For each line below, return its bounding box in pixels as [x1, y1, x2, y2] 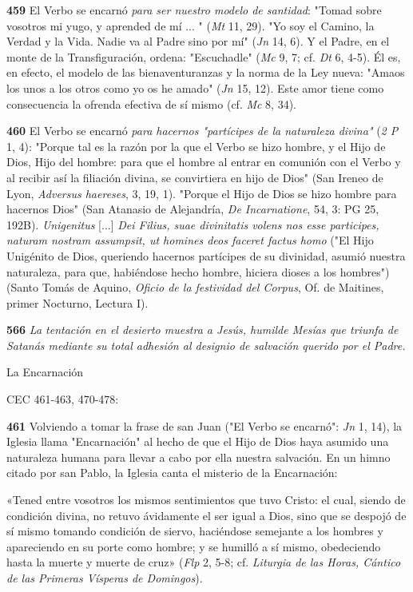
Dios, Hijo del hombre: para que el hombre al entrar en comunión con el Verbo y [6, 153, 401, 170]
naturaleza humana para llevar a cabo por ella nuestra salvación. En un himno [6, 448, 391, 465]
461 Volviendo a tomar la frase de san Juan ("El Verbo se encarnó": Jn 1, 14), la [6, 417, 403, 434]
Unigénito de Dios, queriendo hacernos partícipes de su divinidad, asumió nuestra [6, 247, 406, 264]
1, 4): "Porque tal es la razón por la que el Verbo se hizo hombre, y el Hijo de [6, 137, 386, 154]
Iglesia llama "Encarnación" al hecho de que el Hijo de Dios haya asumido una [6, 433, 389, 450]
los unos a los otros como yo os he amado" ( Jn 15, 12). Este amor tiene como [6, 79, 384, 96]
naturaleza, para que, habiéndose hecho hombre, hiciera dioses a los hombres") [6, 263, 390, 280]
